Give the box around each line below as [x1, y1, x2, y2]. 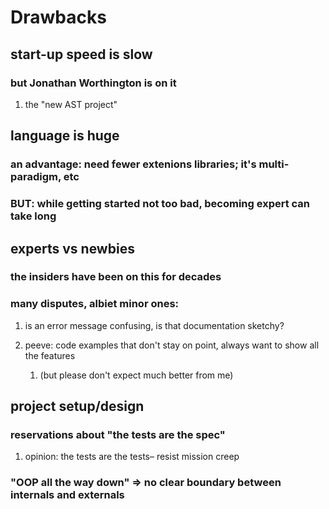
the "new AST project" [24, 98, 118, 110]
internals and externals [10, 488, 125, 502]
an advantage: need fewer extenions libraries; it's [10, 157, 257, 171]
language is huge [10, 127, 120, 145]
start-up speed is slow [10, 46, 153, 63]
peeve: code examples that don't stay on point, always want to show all [24, 339, 320, 351]
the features [24, 349, 76, 361]
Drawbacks [10, 6, 107, 29]
